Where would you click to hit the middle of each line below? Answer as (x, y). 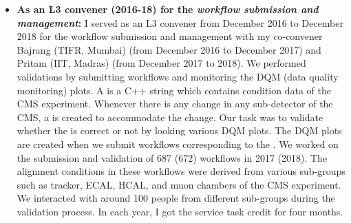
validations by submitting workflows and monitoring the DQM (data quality (178, 76)
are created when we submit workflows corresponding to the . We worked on (178, 144)
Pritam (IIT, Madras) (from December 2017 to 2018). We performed (161, 63)
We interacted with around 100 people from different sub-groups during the (176, 198)
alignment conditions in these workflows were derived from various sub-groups (181, 171)
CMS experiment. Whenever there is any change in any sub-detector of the (175, 104)
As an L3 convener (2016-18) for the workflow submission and (168, 9)
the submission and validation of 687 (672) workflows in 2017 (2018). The (172, 157)
